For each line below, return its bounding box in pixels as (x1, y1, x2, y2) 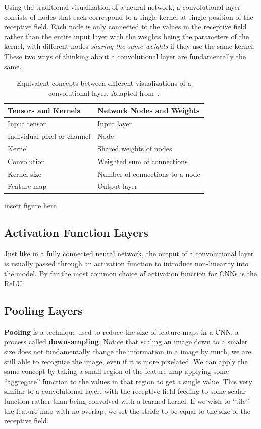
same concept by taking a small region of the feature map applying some (4, 366, 229, 377)
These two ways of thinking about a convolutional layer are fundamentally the (4, 50, 246, 61)
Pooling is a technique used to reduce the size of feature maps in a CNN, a (4, 326, 239, 337)
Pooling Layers (4, 303, 83, 318)
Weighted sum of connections (97, 155, 188, 166)
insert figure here (4, 200, 57, 210)
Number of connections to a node (97, 168, 200, 179)
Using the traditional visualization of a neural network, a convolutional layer (4, 2, 241, 12)
